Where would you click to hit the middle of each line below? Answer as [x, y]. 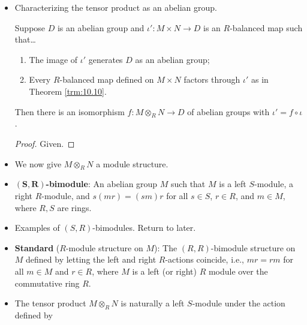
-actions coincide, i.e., [204, 259]
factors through [212, 79]
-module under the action [239, 303]
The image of [53, 59]
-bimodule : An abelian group [102, 184]
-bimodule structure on [253, 247]
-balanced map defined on [107, 79]
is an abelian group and [101, 27]
